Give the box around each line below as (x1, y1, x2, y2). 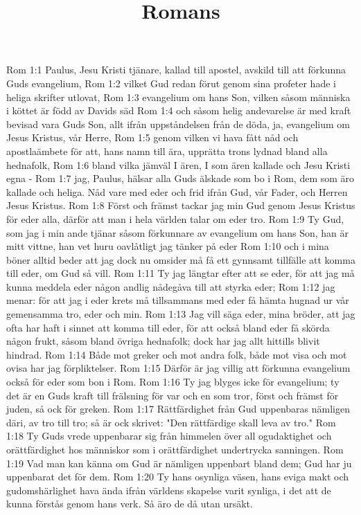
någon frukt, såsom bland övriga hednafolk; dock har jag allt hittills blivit (6, 334, 320, 348)
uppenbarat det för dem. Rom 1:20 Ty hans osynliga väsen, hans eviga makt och (6, 469, 349, 484)
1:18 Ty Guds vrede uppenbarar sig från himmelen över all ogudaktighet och (6, 428, 332, 443)
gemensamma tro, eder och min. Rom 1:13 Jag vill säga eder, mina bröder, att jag (6, 307, 355, 321)
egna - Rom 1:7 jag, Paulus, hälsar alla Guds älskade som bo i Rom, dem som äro (6, 171, 355, 186)
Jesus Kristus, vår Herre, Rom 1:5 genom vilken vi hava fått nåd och (6, 130, 299, 145)
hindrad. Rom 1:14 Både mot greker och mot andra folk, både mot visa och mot (6, 347, 347, 361)
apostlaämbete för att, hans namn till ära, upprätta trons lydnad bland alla (6, 143, 328, 158)
